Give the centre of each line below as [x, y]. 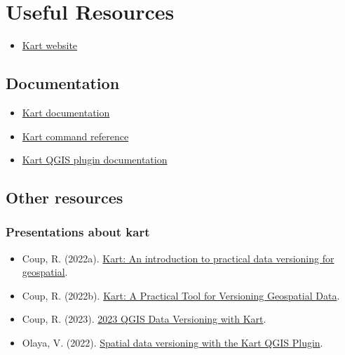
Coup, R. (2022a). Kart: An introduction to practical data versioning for [178, 258]
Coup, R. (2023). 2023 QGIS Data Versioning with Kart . [144, 319]
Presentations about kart [78, 232]
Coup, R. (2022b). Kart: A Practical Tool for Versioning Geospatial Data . [181, 295]
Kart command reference [75, 136]
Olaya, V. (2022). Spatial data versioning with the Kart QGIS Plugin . [172, 343]
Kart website [50, 45]
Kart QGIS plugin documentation [95, 160]
